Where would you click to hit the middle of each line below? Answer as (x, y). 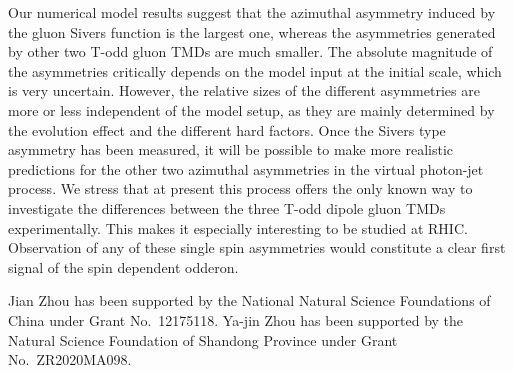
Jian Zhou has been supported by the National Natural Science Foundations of (249, 300)
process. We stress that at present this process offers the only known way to (240, 188)
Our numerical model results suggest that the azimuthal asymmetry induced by (252, 12)
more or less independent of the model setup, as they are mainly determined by (251, 109)
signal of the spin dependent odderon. (123, 266)
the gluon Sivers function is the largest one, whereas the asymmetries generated (252, 31)
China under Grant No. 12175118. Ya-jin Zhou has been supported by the (236, 319)
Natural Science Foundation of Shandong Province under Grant (203, 339)
